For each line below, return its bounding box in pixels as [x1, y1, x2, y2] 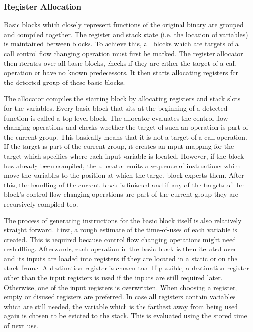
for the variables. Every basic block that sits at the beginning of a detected [4, 103, 228, 113]
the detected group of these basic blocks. [4, 77, 125, 87]
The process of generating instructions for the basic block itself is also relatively [4, 215, 242, 225]
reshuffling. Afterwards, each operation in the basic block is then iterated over [4, 244, 236, 254]
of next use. [4, 320, 38, 331]
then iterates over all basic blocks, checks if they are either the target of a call [4, 58, 236, 68]
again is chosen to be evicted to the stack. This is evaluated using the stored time [4, 311, 247, 321]
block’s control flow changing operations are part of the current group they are [4, 189, 238, 199]
